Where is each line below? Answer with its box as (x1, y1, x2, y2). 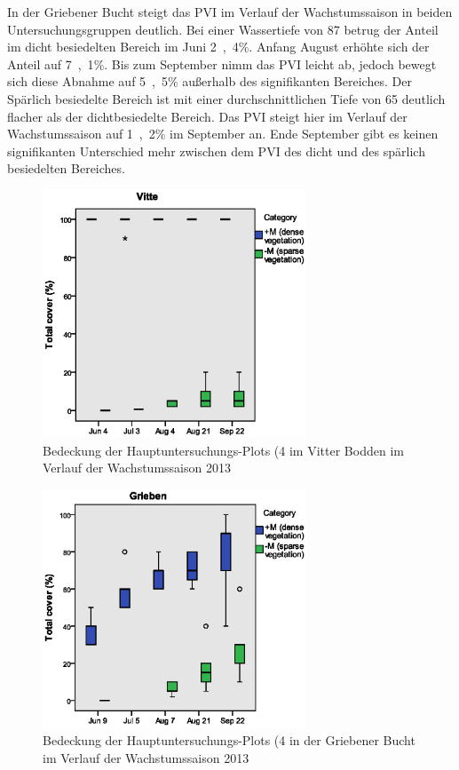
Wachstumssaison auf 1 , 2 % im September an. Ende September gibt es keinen (7, 124, 439, 143)
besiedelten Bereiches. (7, 159, 125, 178)
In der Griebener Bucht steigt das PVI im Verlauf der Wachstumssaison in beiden (7, 3, 453, 20)
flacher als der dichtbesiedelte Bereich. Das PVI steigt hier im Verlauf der (7, 107, 408, 125)
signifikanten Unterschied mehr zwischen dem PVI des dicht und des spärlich (7, 141, 425, 160)
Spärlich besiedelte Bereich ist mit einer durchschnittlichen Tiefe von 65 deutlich (7, 89, 446, 107)
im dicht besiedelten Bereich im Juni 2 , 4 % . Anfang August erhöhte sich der (7, 37, 430, 56)
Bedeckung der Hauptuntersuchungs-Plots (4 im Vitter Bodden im (43, 441, 404, 459)
